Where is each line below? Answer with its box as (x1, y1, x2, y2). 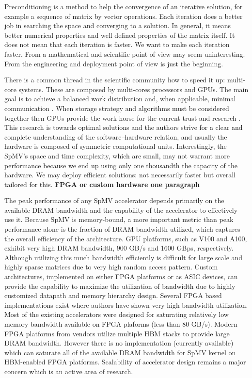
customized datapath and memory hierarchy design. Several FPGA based (4, 290, 222, 300)
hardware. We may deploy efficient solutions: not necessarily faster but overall (4, 170, 236, 180)
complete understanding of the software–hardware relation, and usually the (4, 131, 227, 142)
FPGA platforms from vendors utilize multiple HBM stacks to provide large (4, 328, 230, 338)
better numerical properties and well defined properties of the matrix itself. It (4, 30, 235, 40)
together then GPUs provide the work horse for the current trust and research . (4, 112, 241, 123)
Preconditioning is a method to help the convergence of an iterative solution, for (4, 1, 243, 11)
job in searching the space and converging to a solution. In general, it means (4, 20, 231, 31)
